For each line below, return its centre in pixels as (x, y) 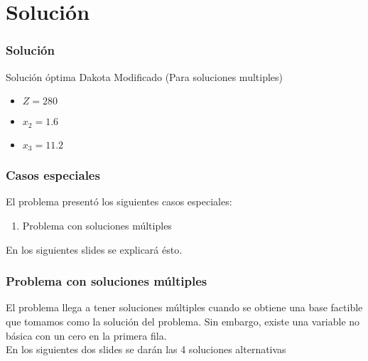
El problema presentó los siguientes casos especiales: (119, 201)
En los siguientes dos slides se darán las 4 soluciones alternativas (146, 349)
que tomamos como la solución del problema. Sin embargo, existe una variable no (183, 321)
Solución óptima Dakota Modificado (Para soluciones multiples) (144, 76)
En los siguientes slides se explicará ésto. (94, 249)
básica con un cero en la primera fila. (86, 335)
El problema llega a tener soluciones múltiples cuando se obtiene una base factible (184, 307)
